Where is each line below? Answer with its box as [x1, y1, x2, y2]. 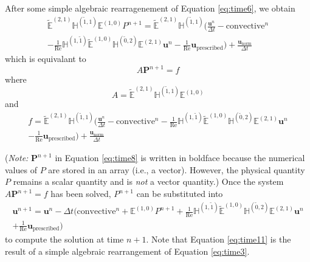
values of [5, 163, 37, 176]
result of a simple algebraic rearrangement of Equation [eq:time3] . [5, 244, 250, 257]
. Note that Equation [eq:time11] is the [146, 233, 291, 246]
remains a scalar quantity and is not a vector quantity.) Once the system [13, 175, 284, 188]
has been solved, [50, 187, 111, 200]
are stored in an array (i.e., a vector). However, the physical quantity [48, 163, 305, 176]
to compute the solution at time [5, 233, 124, 246]
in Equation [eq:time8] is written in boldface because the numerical [55, 151, 305, 164]
